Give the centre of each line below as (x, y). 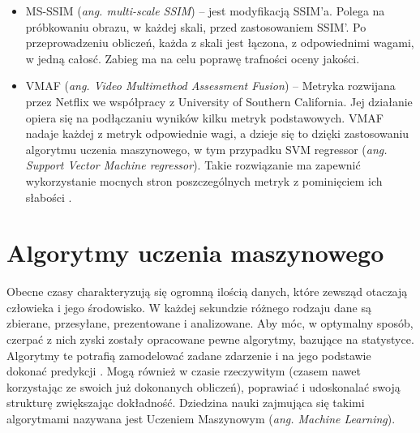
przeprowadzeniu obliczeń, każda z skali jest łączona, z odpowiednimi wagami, (220, 43)
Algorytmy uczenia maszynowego (195, 253)
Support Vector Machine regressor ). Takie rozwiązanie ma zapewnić (193, 165)
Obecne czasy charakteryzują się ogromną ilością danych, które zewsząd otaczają (207, 292)
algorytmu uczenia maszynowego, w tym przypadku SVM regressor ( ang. (206, 149)
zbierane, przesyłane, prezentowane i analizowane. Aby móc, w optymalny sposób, (210, 323)
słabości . (49, 197)
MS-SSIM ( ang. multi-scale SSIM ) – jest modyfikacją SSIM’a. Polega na (205, 11)
